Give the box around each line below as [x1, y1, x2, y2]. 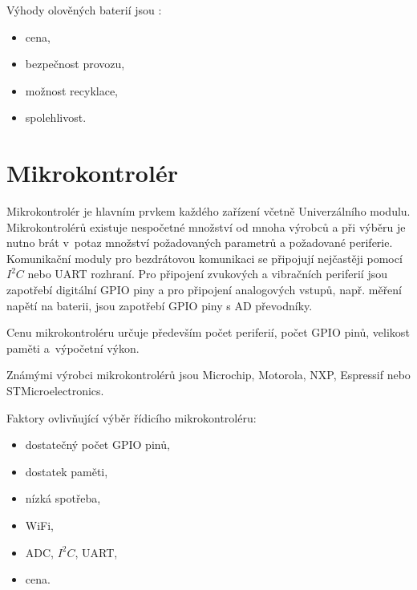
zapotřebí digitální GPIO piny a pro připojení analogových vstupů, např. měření [6, 281, 403, 298]
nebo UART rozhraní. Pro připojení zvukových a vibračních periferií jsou [27, 265, 387, 282]
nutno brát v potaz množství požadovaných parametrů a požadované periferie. [6, 234, 393, 251]
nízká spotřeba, [25, 490, 101, 507]
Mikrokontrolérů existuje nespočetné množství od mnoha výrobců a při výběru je [6, 218, 406, 235]
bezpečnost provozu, [25, 55, 125, 72]
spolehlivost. [25, 109, 87, 126]
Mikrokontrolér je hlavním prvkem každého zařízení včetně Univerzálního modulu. [6, 203, 411, 220]
